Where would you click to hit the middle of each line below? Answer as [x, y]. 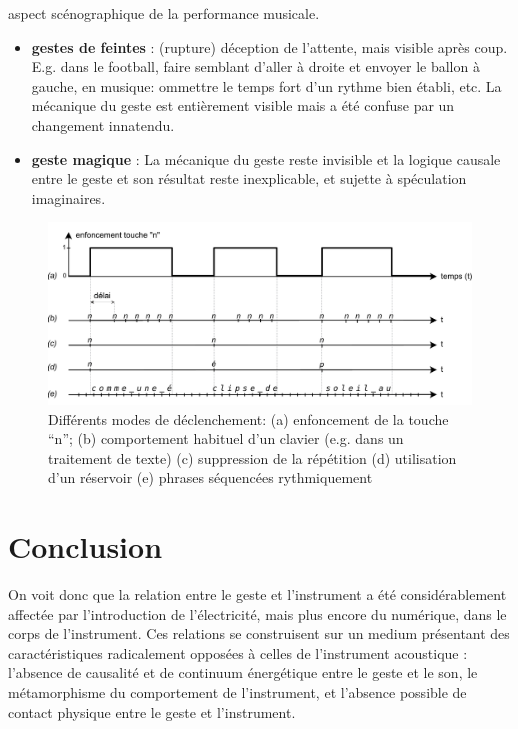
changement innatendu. [103, 124]
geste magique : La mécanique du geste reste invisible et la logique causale [266, 158]
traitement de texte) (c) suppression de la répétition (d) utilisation [252, 457]
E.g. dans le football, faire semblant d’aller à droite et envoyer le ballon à [255, 66]
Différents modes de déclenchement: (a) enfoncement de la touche [248, 418]
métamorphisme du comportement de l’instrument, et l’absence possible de [237, 692]
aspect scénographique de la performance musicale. [164, 13]
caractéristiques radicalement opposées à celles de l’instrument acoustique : [238, 652]
